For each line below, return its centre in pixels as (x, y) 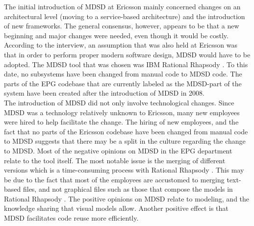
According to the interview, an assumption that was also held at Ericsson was (121, 45)
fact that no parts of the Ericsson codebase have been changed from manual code (126, 131)
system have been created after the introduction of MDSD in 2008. (104, 93)
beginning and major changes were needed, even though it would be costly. (116, 35)
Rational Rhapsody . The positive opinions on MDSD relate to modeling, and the (127, 198)
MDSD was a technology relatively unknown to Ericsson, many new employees (122, 112)
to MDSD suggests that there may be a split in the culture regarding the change (125, 141)
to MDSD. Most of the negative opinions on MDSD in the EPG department (118, 150)
